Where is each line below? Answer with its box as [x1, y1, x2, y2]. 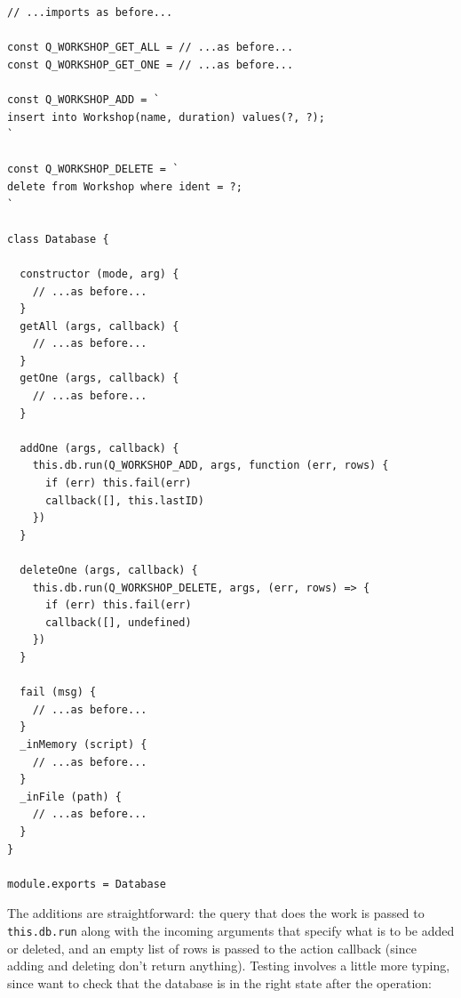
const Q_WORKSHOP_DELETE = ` [7, 163, 179, 176]
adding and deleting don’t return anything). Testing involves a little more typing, [7, 956, 450, 975]
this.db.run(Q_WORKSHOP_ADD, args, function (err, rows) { [32, 459, 389, 472]
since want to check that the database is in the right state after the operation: [7, 973, 432, 992]
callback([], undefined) [44, 616, 192, 629]
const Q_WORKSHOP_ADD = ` [7, 93, 160, 106]
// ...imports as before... [7, 6, 173, 19]
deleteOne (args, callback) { [20, 564, 198, 576]
